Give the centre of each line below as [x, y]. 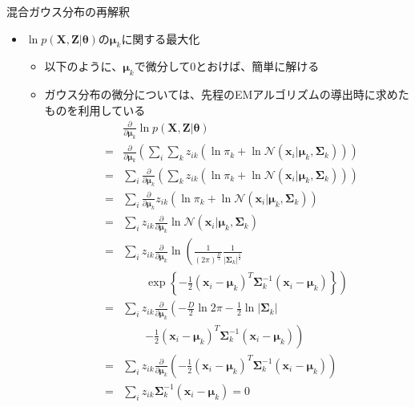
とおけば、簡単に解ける [258, 66]
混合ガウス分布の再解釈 [68, 11]
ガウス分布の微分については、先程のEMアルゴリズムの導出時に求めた [227, 94]
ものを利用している [95, 110]
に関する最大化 [161, 38]
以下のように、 [84, 66]
